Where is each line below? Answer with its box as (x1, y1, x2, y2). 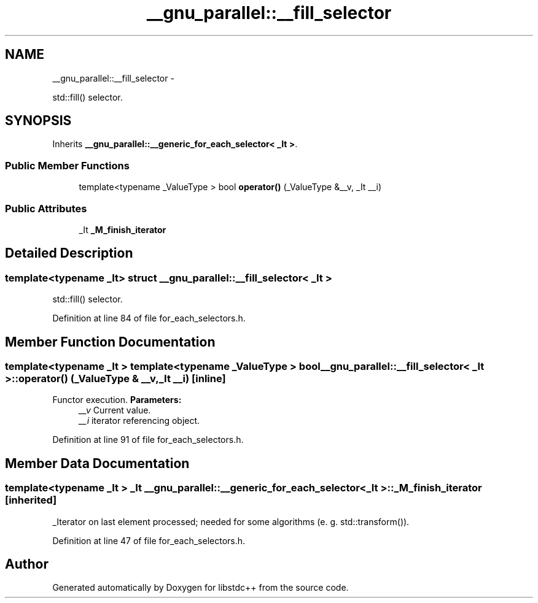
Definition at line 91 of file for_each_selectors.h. (52, 434, 244, 445)
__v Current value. (79, 405, 151, 416)
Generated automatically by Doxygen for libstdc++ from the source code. (52, 582, 349, 593)
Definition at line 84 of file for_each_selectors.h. (52, 313, 246, 324)
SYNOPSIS (5, 113, 72, 129)
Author (5, 556, 49, 572)
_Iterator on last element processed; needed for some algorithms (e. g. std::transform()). (52, 516, 410, 527)
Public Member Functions (5, 159, 130, 172)
